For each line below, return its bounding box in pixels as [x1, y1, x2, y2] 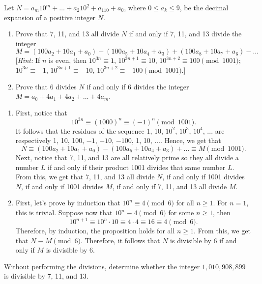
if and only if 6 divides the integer [87, 81, 189, 91]
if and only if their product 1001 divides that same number [48, 162, 226, 172]
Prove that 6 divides [15, 81, 77, 91]
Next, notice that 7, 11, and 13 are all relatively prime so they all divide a [15, 152, 239, 163]
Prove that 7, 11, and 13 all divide [15, 28, 119, 39]
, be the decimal [179, 2, 229, 12]
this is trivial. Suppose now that [15, 207, 113, 217]
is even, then [48, 55, 87, 65]
